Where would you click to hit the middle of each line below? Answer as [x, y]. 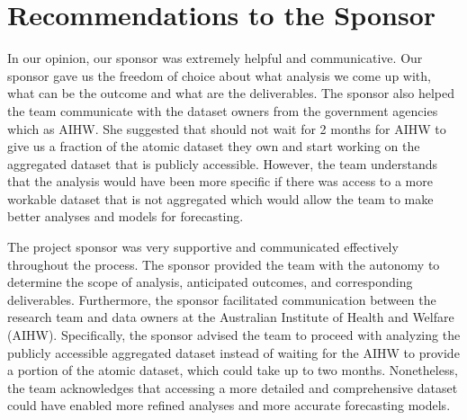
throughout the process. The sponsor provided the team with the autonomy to [224, 264]
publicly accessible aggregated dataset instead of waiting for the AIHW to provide [233, 352]
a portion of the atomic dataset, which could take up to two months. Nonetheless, [233, 370]
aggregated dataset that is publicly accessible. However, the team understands [223, 163]
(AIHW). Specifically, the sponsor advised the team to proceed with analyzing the [234, 335]
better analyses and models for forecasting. [126, 216]
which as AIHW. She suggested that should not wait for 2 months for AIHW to [227, 128]
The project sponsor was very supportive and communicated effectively [203, 247]
